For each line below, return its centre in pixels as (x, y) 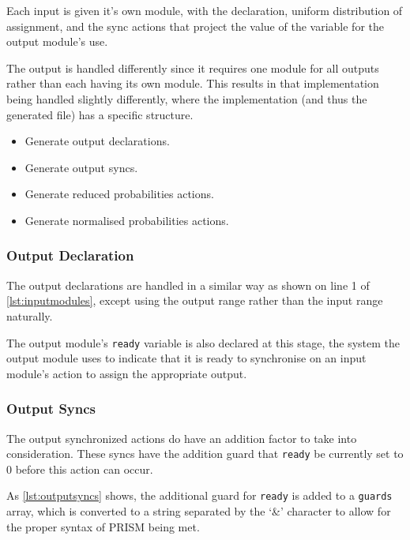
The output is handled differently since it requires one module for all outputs (193, 67)
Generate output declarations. (97, 141)
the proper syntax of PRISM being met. (103, 526)
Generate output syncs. (81, 167)
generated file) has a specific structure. (100, 114)
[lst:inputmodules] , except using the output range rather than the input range (195, 300)
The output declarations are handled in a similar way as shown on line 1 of (188, 285)
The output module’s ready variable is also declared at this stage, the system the (203, 342)
